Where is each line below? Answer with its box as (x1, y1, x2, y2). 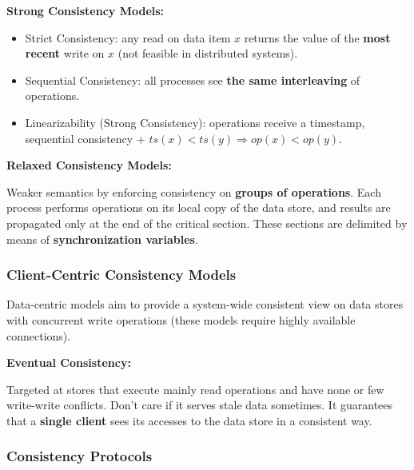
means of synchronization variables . (6, 230, 198, 247)
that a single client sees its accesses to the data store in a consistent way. (6, 412, 372, 428)
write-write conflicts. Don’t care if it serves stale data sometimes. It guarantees (6, 396, 393, 413)
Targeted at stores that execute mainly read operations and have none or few (6, 380, 384, 397)
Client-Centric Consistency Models (6, 265, 237, 285)
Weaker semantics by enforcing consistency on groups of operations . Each (6, 183, 381, 200)
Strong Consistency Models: (6, 2, 165, 18)
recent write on (25, 45, 105, 62)
